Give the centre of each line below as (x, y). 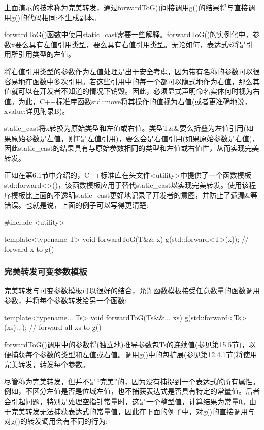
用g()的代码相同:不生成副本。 (52, 17)
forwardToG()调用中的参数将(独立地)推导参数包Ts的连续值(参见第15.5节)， (126, 344)
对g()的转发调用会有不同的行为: (56, 421)
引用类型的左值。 (46, 54)
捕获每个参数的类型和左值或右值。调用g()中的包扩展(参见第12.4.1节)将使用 (134, 354)
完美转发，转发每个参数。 (47, 364)
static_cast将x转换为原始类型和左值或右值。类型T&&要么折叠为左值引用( (125, 128)
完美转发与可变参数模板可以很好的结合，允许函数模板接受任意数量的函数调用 (132, 290)
